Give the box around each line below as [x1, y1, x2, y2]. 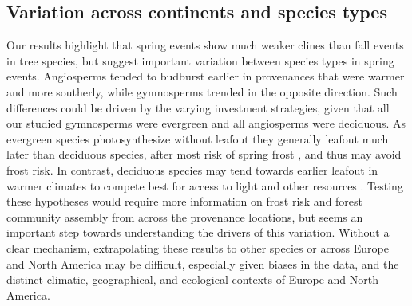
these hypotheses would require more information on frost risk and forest [6, 193, 363, 210]
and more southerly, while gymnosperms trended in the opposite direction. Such [6, 83, 398, 100]
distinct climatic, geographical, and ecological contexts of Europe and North [6, 271, 378, 288]
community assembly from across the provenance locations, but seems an [6, 208, 363, 225]
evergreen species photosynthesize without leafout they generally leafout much [6, 130, 389, 147]
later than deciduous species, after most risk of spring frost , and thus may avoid [6, 146, 402, 163]
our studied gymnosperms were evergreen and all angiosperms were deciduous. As [6, 115, 406, 131]
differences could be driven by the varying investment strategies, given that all [6, 99, 390, 116]
